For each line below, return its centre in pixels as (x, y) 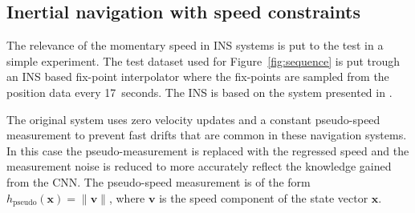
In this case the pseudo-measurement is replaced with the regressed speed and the (208, 150)
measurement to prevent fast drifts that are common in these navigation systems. (207, 135)
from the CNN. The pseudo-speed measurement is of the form (159, 181)
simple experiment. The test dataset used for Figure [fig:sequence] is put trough (203, 60)
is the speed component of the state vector (264, 197)
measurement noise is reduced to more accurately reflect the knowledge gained (199, 166)
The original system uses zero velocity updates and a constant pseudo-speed (193, 119)
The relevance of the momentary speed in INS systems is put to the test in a (195, 45)
